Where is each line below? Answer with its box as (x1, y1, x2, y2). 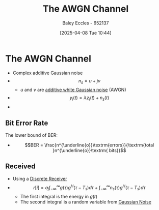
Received (5, 162, 36, 171)
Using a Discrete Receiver (12, 175, 67, 182)
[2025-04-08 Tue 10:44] (60, 29, 112, 36)
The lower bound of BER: (5, 132, 58, 138)
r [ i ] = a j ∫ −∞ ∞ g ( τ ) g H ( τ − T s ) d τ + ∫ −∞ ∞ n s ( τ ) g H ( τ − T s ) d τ (33, 184, 146, 192)
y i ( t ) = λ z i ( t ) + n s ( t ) (69, 95, 110, 102)
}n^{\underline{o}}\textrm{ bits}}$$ (52, 147, 126, 154)
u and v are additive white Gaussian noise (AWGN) (20, 87, 126, 93)
